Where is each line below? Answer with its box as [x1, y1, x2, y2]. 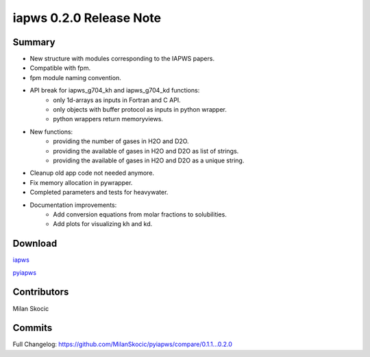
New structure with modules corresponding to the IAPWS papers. [29, 55, 215, 63]
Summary [12, 36, 56, 48]
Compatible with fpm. [29, 64, 91, 72]
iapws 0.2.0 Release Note [12, 10, 162, 25]
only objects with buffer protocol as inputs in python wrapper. [53, 106, 227, 114]
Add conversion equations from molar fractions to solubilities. [53, 210, 227, 219]
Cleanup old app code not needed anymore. [29, 169, 154, 177]
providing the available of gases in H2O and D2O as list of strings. [53, 147, 239, 155]
